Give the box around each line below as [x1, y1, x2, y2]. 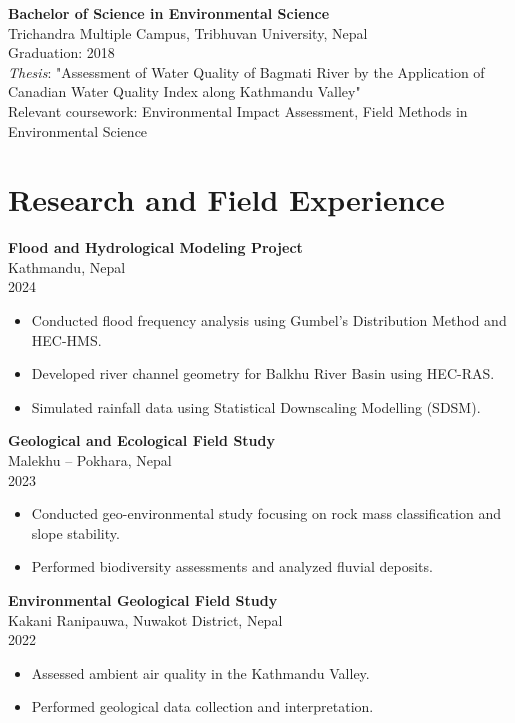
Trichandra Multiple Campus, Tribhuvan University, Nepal [8, 22, 368, 43]
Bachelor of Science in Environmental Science [8, 3, 330, 23]
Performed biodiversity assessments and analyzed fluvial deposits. [31, 556, 433, 577]
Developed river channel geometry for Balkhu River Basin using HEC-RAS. [31, 363, 495, 384]
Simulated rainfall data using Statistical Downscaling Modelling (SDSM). [31, 396, 481, 417]
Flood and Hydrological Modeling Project [8, 237, 303, 258]
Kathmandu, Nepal [8, 256, 126, 277]
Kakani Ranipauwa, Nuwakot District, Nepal [8, 609, 283, 630]
